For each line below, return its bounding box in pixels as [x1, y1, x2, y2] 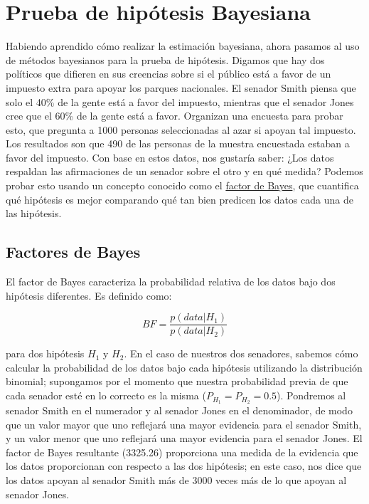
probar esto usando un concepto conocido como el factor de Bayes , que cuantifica [6, 178, 359, 193]
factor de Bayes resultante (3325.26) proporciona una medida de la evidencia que [6, 444, 358, 459]
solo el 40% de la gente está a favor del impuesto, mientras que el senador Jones [6, 94, 354, 109]
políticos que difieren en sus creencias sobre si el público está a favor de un [6, 66, 331, 81]
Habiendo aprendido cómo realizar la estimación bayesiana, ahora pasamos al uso [6, 38, 360, 53]
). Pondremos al [277, 388, 346, 403]
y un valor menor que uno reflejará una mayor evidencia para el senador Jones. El [6, 431, 363, 446]
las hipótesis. [6, 206, 62, 221]
